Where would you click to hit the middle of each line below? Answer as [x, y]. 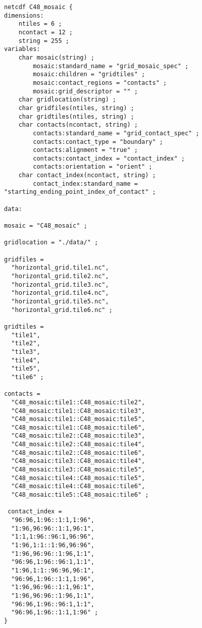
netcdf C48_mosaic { [39, 7]
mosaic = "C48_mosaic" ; [46, 226]
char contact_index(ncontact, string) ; [87, 175]
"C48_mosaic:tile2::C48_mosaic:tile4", [78, 444]
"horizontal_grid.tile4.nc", [60, 293]
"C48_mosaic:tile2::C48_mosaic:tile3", [78, 436]
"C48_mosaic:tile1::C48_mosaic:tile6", [78, 427]
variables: [22, 49]
